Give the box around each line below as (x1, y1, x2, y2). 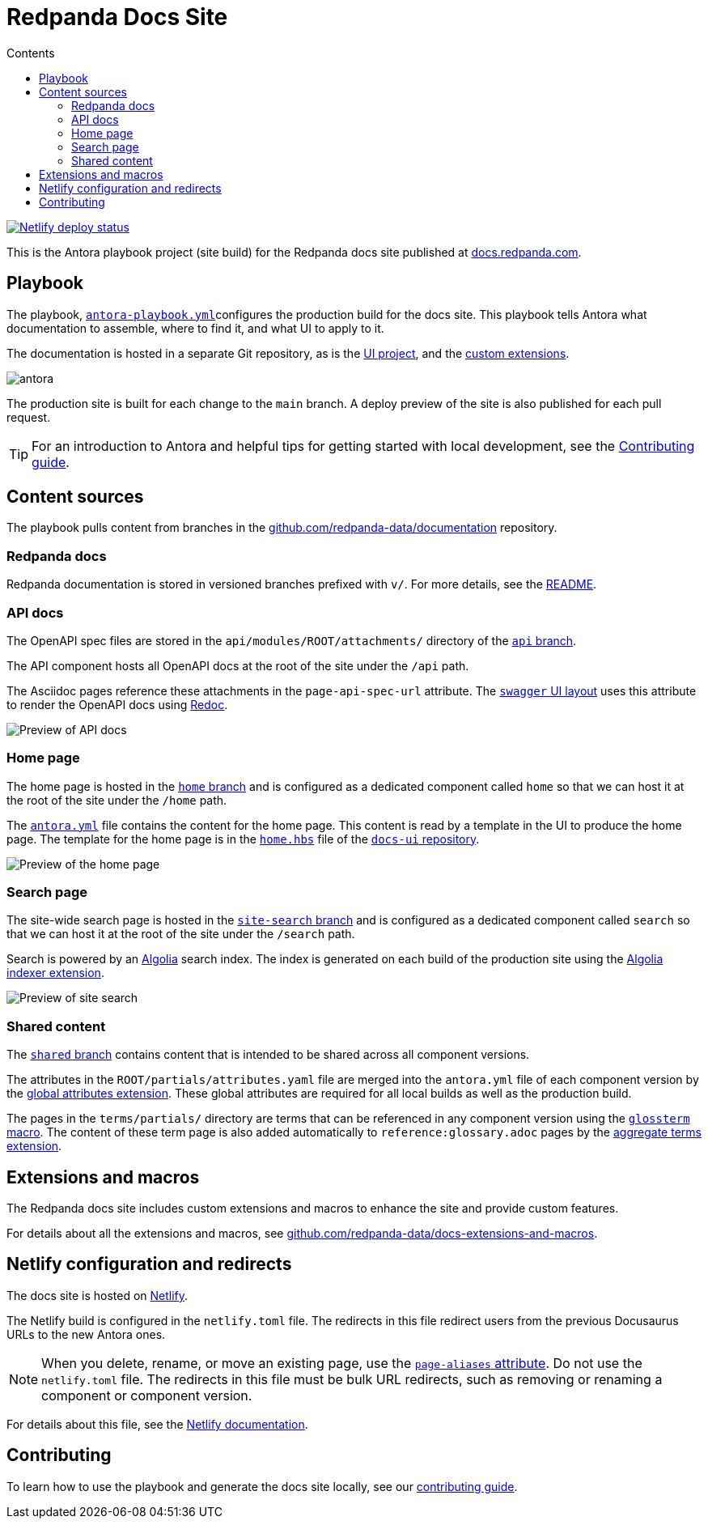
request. (6, 410, 51, 424)
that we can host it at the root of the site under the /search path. (6, 927, 355, 941)
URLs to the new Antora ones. (6, 1327, 166, 1341)
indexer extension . (6, 966, 104, 980)
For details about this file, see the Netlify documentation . (6, 1417, 308, 1431)
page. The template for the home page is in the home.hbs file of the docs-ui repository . (6, 831, 480, 846)
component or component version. (41, 1387, 252, 1404)
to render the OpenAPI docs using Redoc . (6, 697, 228, 712)
